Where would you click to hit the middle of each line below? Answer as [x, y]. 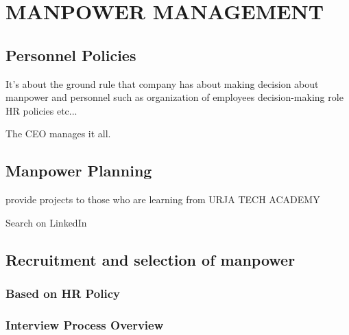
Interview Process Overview [85, 324]
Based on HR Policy [63, 293]
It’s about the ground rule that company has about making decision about [162, 83]
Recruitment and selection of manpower [151, 259]
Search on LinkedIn [46, 222]
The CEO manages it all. [58, 134]
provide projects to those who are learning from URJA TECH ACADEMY [163, 199]
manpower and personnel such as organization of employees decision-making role [174, 97]
